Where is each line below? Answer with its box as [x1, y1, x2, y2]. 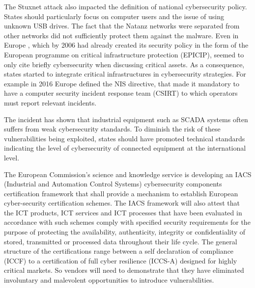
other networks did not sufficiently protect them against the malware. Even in [4, 30, 239, 40]
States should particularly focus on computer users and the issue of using [4, 11, 225, 21]
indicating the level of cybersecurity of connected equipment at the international [4, 143, 246, 153]
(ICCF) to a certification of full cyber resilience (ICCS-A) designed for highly [4, 255, 237, 265]
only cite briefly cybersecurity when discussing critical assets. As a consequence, [4, 59, 245, 69]
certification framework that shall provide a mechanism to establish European [4, 188, 238, 198]
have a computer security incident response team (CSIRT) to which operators [4, 88, 238, 98]
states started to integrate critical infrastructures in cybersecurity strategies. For [4, 69, 246, 79]
